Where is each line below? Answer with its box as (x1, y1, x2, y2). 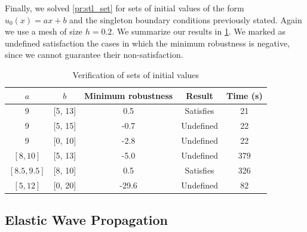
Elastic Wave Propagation (5, 211, 168, 229)
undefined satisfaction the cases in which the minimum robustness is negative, (5, 36, 290, 49)
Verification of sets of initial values (72, 68, 199, 81)
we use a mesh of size (5, 25, 83, 38)
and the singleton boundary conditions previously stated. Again (69, 13, 302, 26)
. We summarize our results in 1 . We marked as (112, 25, 285, 38)
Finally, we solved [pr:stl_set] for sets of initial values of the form (5, 2, 244, 14)
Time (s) (226, 89, 263, 101)
